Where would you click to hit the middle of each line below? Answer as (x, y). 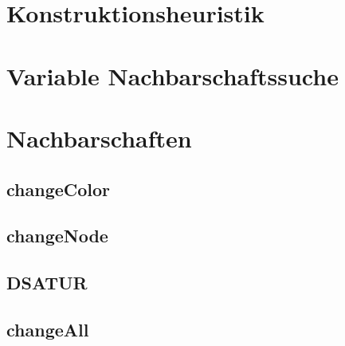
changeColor (59, 189)
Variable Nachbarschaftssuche (172, 75)
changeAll (48, 329)
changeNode (57, 236)
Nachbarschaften (99, 138)
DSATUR (47, 283)
